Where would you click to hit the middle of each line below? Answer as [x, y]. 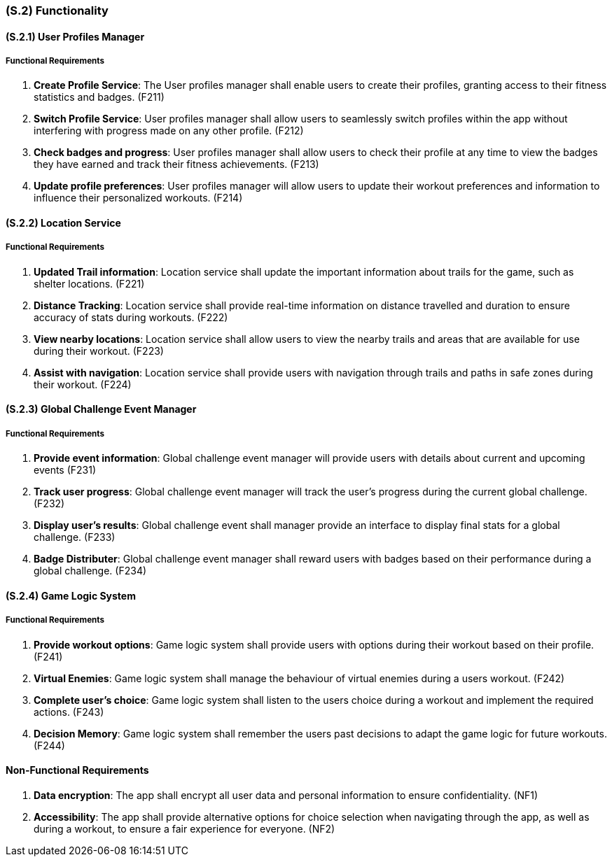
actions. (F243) [69, 712]
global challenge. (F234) [90, 571]
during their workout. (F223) [99, 351]
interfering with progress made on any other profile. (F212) [169, 131]
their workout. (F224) [83, 384]
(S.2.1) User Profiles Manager [75, 36]
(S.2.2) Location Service [63, 223]
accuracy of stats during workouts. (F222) [131, 317]
